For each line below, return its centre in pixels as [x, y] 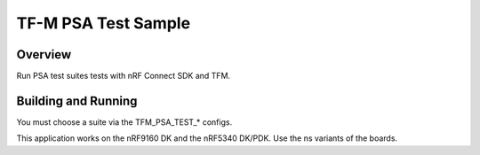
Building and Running [77, 101]
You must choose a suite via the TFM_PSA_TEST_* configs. [124, 122]
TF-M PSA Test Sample [104, 23]
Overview [44, 54]
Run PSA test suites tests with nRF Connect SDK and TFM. [124, 76]
